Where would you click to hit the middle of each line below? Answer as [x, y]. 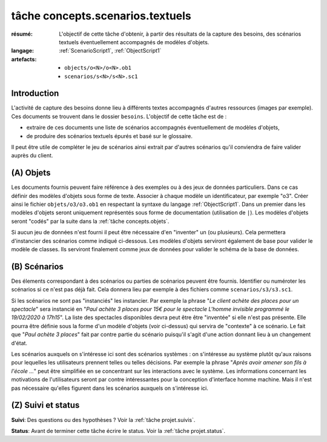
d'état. [19, 343]
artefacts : [24, 59]
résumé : [22, 34]
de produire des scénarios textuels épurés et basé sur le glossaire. [110, 136]
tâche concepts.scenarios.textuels [101, 16]
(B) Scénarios [37, 266]
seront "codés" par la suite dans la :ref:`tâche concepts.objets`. [90, 221]
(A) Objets [31, 173]
